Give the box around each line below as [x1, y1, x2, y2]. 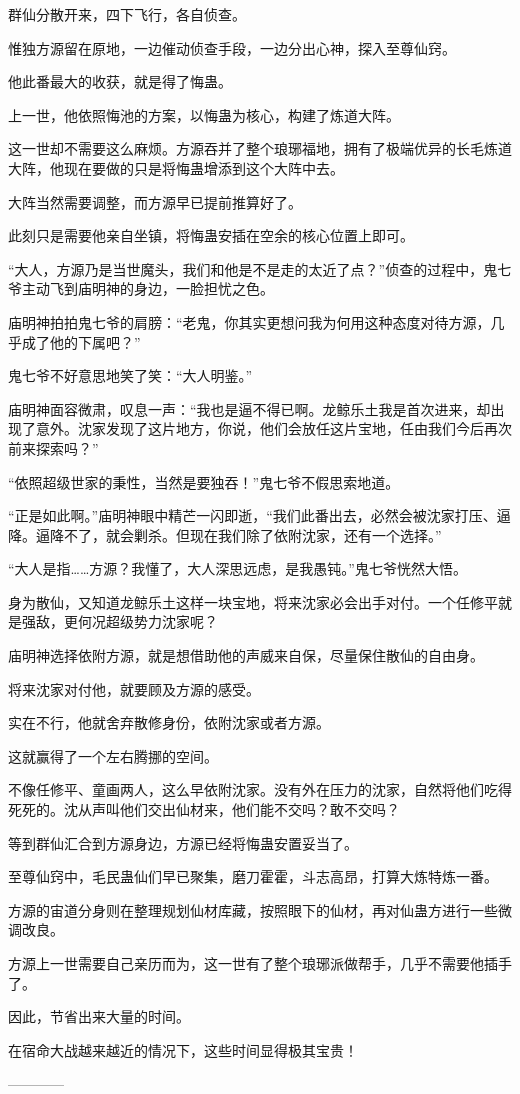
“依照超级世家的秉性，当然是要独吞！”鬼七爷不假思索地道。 [8, 471, 400, 492]
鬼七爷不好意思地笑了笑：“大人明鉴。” [8, 365, 253, 386]
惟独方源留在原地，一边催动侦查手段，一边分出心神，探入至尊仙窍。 [8, 37, 456, 58]
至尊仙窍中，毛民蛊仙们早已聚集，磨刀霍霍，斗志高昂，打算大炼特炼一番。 [8, 866, 498, 887]
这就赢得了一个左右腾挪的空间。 [8, 745, 218, 766]
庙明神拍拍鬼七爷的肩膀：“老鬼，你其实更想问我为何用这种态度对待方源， [8, 311, 491, 332]
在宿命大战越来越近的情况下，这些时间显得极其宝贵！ [8, 1039, 358, 1060]
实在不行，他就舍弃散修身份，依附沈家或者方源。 [8, 712, 330, 733]
